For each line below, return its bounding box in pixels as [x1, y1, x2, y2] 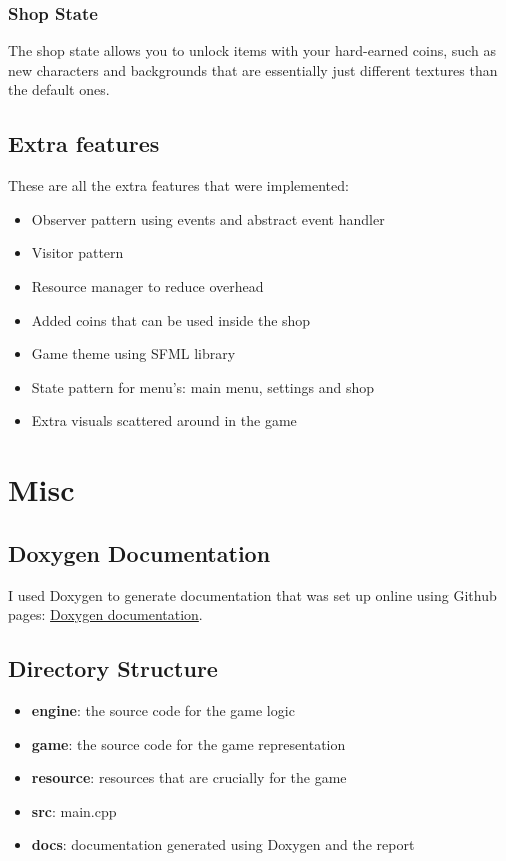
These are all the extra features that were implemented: [8, 175, 349, 196]
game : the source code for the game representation [31, 733, 346, 754]
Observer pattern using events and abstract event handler [31, 208, 385, 229]
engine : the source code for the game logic [31, 699, 295, 720]
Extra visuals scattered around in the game [31, 410, 297, 431]
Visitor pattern [31, 242, 124, 263]
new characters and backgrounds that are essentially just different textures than [8, 59, 498, 80]
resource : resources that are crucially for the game [31, 767, 347, 788]
